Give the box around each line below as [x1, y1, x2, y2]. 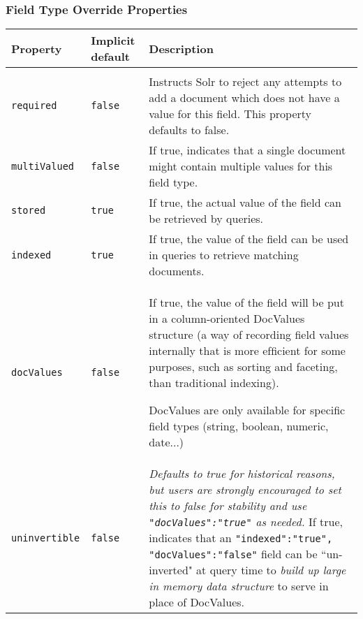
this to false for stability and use [149, 497, 307, 514]
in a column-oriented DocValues [149, 310, 305, 327]
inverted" [149, 562, 193, 578]
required [11, 100, 57, 112]
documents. [149, 263, 205, 279]
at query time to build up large [196, 562, 346, 578]
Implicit [91, 32, 135, 49]
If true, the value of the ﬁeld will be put [149, 294, 344, 311]
